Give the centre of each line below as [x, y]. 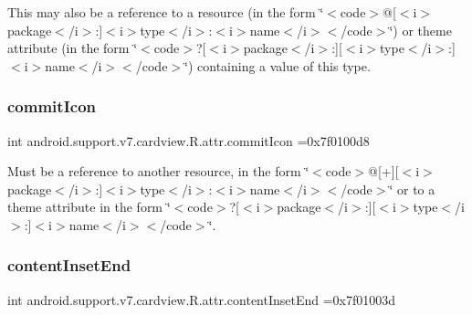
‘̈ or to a [412, 189]
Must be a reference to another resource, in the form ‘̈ [158, 171]
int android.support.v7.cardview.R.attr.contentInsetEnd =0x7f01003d [202, 299]
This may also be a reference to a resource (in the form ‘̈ [166, 12]
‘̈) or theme [420, 30]
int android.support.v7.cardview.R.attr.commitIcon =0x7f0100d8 [189, 140]
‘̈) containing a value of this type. [278, 65]
